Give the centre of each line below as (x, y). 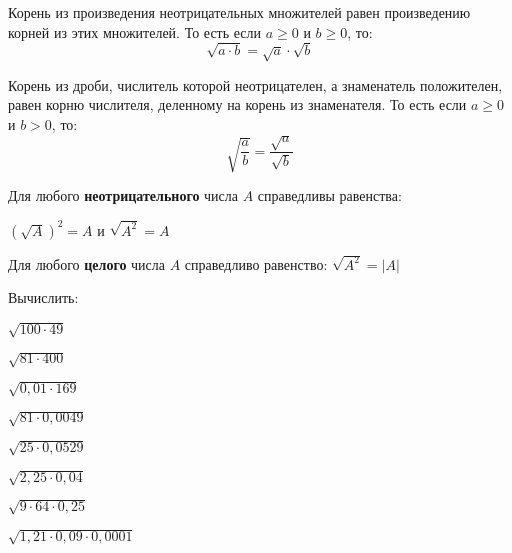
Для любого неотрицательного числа (123, 195)
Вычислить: (43, 297)
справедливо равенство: (256, 263)
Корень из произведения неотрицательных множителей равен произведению (239, 12)
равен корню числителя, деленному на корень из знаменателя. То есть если (237, 104)
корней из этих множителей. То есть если (135, 31)
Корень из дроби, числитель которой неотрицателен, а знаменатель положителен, (255, 84)
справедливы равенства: (329, 195)
